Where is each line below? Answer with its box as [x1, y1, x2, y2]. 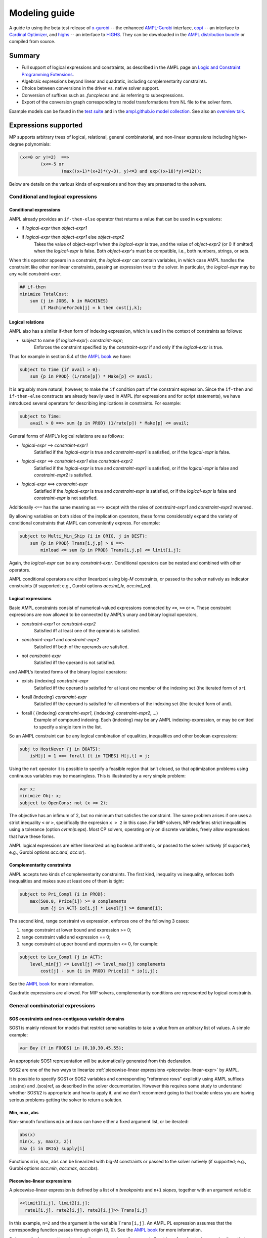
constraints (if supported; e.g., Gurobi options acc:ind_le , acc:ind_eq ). [9, 583, 152, 589]
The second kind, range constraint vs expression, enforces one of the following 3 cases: [9, 918, 189, 924]
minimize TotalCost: [19, 291, 69, 297]
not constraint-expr [21, 653, 61, 659]
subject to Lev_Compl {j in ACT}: [19, 954, 103, 960]
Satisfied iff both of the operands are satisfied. [34, 644, 129, 650]
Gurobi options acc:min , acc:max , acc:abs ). [9, 1165, 99, 1171]
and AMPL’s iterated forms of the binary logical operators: [9, 669, 127, 674]
